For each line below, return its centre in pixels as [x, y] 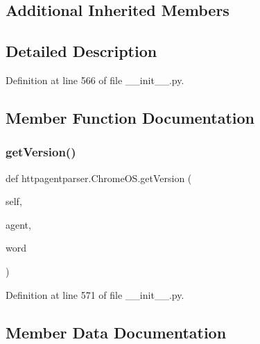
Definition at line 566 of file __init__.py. [95, 80]
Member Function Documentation [130, 117]
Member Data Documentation [116, 332]
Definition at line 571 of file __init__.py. [95, 294]
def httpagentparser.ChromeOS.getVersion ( [99, 178]
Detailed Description [81, 51]
